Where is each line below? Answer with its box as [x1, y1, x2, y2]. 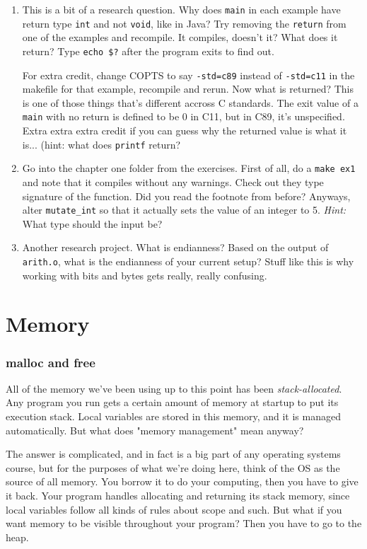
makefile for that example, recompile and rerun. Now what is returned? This [22, 81, 354, 96]
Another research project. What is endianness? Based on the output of [22, 240, 329, 255]
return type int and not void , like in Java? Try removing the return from [22, 16, 346, 30]
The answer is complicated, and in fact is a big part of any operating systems [6, 446, 341, 461]
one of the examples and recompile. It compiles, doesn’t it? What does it [22, 30, 338, 45]
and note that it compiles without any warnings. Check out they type [22, 174, 324, 189]
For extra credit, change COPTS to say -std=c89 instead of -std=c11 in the [22, 67, 355, 82]
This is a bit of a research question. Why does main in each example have [22, 2, 341, 16]
